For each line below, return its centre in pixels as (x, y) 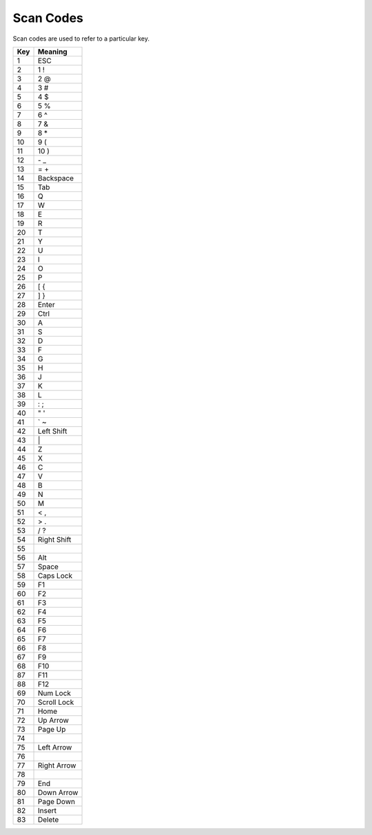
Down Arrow (58, 792)
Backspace (56, 178)
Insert (47, 810)
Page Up (52, 729)
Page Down (56, 801)
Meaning (53, 52)
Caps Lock (55, 575)
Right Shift (54, 539)
